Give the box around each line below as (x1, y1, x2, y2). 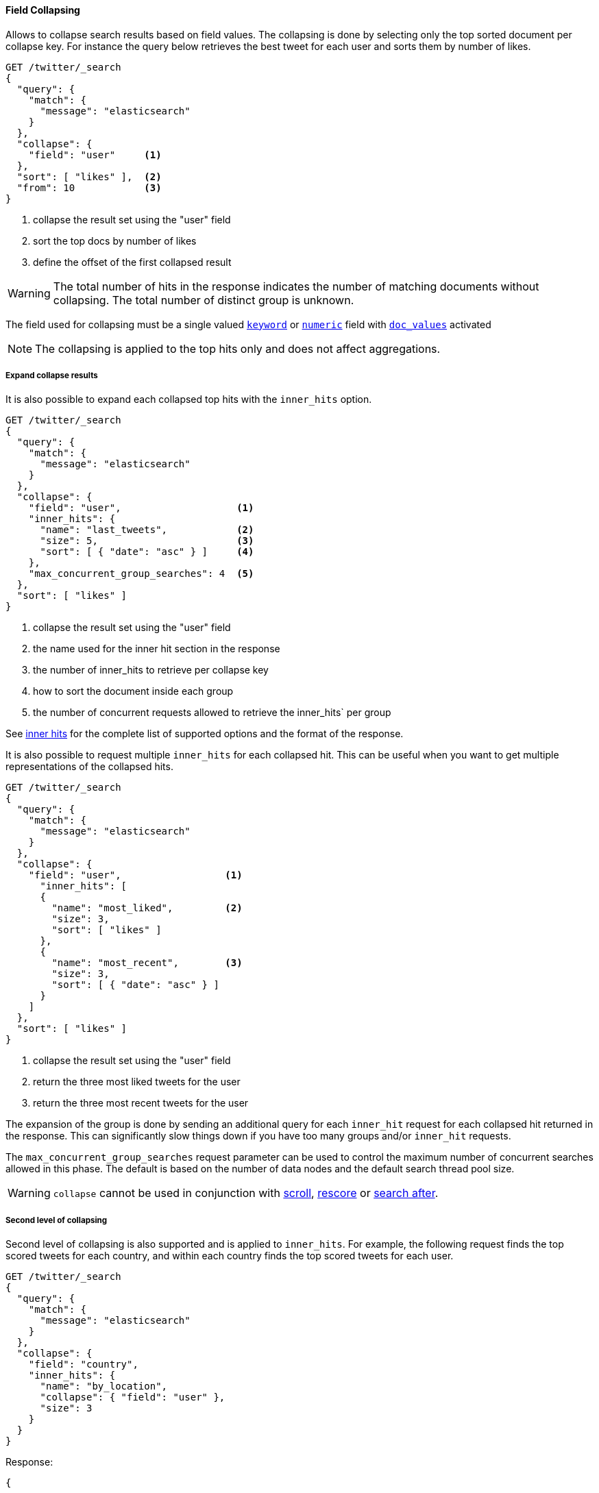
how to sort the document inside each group (33, 685, 234, 698)
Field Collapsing (5, 4, 80, 16)
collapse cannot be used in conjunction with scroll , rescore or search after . (53, 1186, 439, 1200)
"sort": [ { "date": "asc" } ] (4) (40, 546, 254, 558)
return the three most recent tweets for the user (33, 1097, 249, 1109)
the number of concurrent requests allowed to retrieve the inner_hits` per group (33, 706, 391, 719)
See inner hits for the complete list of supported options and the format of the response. (5, 728, 404, 740)
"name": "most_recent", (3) (51, 957, 243, 969)
